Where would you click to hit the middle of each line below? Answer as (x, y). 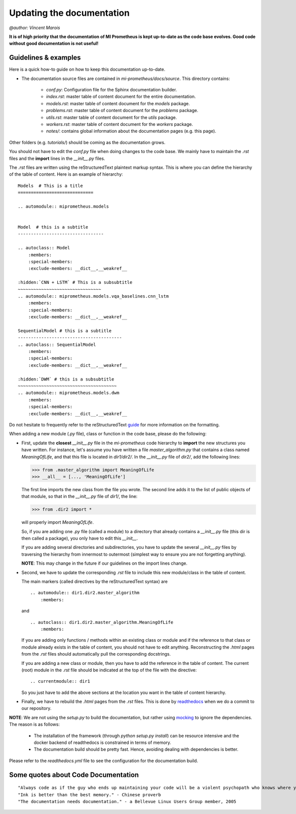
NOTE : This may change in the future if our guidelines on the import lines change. (104, 563)
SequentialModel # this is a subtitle (65, 330)
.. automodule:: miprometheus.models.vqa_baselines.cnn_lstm (93, 296)
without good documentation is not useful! (54, 43)
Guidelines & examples (45, 58)
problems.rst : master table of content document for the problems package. (122, 111)
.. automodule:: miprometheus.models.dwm (69, 393)
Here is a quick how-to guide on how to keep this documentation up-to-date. (87, 70)
